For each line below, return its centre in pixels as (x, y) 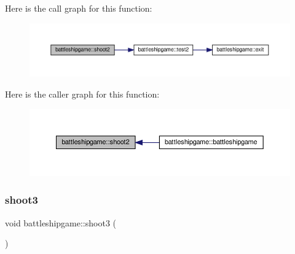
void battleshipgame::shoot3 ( (61, 222)
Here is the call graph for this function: (79, 8)
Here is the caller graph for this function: (82, 94)
